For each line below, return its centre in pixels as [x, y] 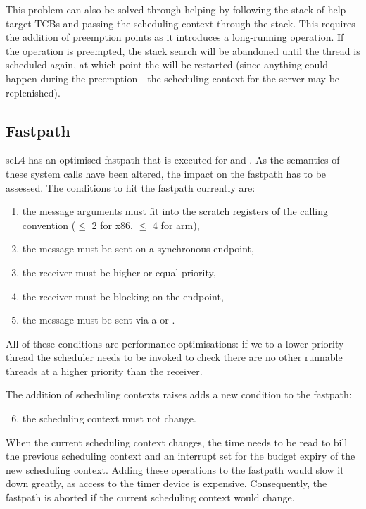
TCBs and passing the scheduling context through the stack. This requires [195, 23]
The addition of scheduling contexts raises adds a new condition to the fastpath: [179, 394]
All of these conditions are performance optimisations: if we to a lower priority [175, 343]
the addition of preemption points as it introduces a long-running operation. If [175, 37]
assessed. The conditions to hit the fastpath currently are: [131, 187]
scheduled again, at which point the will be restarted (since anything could [167, 65]
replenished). [33, 92]
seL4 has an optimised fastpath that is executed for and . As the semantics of [173, 160]
